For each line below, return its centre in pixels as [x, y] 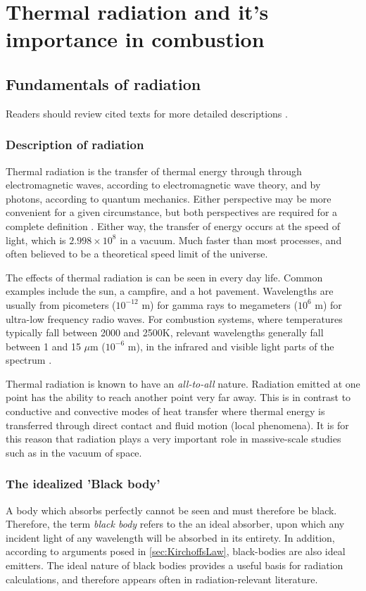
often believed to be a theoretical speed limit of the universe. [137, 254]
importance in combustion [135, 39]
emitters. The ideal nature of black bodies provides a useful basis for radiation [175, 565]
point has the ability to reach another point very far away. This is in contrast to [178, 397]
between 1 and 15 [43, 346]
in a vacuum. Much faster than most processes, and [231, 240]
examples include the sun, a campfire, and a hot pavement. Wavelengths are [170, 291]
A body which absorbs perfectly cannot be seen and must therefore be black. [171, 510]
